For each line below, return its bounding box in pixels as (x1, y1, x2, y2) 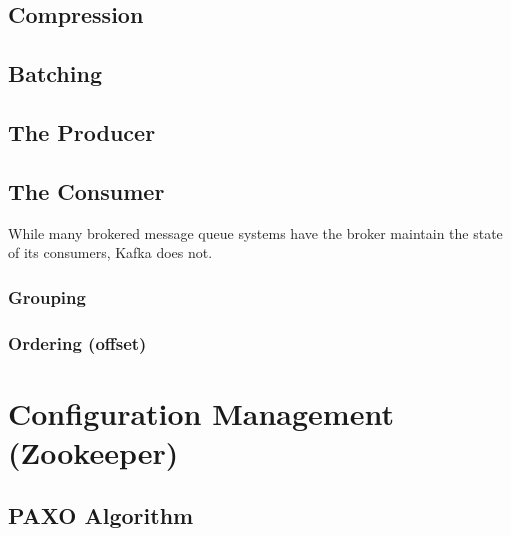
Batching (8, 58, 102, 89)
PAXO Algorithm (8, 500, 194, 531)
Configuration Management (8, 392, 394, 433)
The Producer (8, 116, 156, 147)
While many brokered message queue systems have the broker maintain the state (8, 222, 503, 243)
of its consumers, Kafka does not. (8, 242, 213, 263)
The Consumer (8, 175, 165, 206)
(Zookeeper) (8, 431, 179, 472)
